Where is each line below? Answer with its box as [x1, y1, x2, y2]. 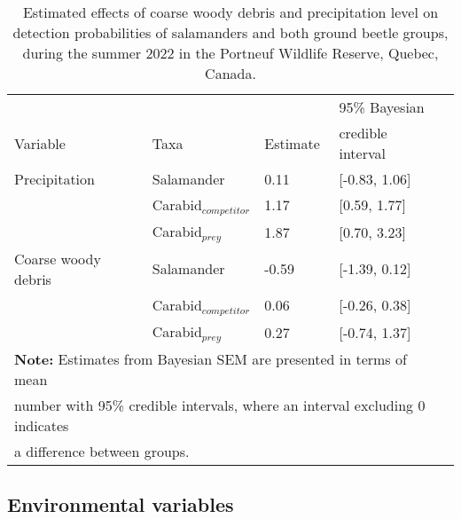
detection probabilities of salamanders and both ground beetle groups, [12, 22, 449, 43]
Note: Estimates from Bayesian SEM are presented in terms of [14, 348, 407, 369]
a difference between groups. [14, 440, 190, 461]
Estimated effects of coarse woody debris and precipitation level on [22, 2, 439, 22]
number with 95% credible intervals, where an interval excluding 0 [14, 394, 426, 415]
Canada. [205, 63, 256, 83]
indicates [14, 414, 69, 436]
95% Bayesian [339, 97, 425, 117]
